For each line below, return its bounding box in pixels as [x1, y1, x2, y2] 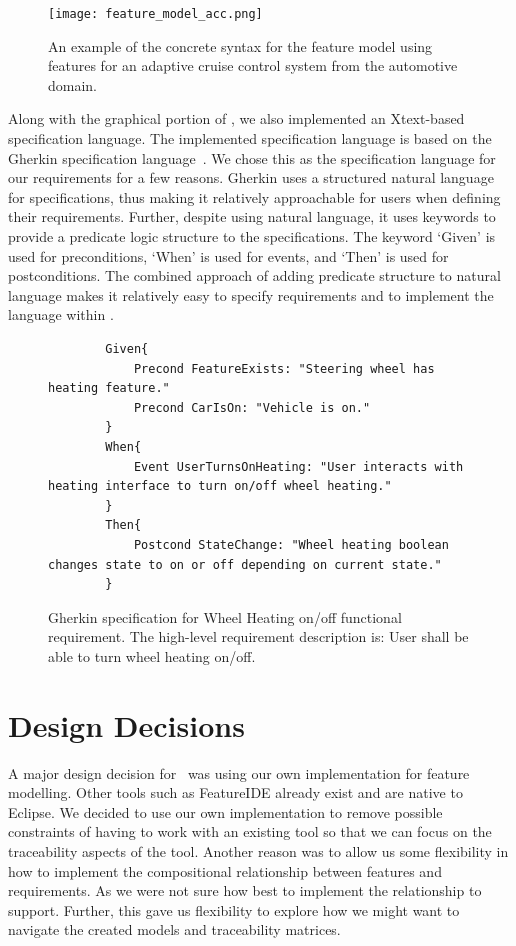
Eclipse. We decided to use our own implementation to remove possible [8, 801, 443, 822]
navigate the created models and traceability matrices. [8, 919, 341, 940]
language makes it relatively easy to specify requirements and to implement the [8, 284, 494, 305]
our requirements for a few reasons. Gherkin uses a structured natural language [8, 167, 494, 188]
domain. [48, 74, 98, 95]
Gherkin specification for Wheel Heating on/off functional [48, 606, 402, 627]
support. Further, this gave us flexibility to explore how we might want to [8, 899, 460, 920]
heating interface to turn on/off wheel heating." [48, 479, 392, 494]
